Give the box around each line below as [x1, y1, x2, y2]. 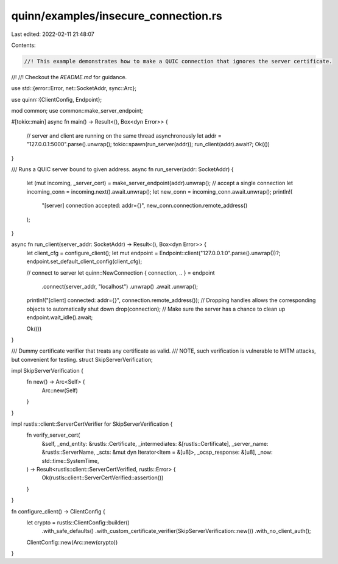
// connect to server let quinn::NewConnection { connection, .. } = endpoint [26, 269, 216, 277]
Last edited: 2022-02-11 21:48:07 [11, 30, 94, 38]
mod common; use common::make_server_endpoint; [11, 107, 143, 115]
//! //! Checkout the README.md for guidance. [11, 73, 127, 80]
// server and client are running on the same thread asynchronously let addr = [26, 132, 222, 139]
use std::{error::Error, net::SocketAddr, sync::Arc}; [11, 85, 137, 92]
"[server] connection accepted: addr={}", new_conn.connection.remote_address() [41, 202, 248, 210]
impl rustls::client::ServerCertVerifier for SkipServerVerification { [11, 420, 173, 428]
